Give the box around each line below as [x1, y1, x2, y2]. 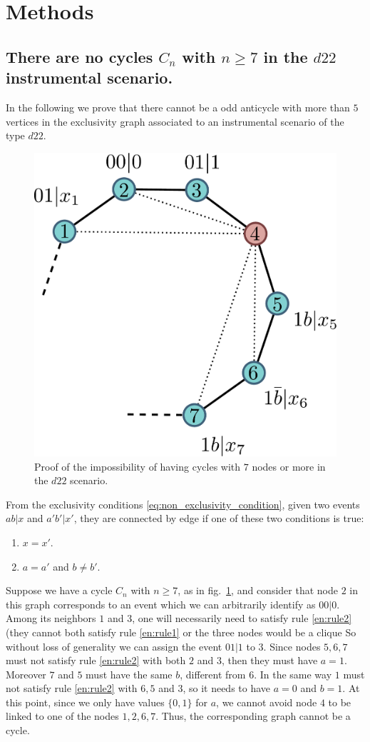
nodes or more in [252, 458, 326, 473]
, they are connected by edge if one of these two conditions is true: [73, 511, 364, 526]
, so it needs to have [183, 681, 271, 696]
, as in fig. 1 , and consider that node [178, 583, 338, 598]
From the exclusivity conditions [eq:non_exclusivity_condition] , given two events [6, 496, 360, 511]
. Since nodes [263, 638, 321, 653]
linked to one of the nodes [6, 708, 119, 723]
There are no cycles [6, 45, 153, 67]
